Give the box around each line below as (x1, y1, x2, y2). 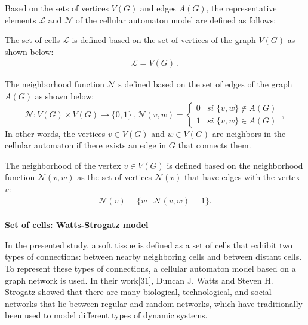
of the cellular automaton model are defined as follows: (75, 13, 276, 26)
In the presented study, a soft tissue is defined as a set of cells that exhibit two (5, 238, 292, 251)
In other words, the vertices (5, 127, 106, 139)
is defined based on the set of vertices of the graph (72, 34, 256, 46)
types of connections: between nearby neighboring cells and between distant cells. (5, 250, 302, 263)
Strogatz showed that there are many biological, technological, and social (5, 285, 272, 298)
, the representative (206, 2, 277, 14)
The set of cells (5, 34, 60, 46)
